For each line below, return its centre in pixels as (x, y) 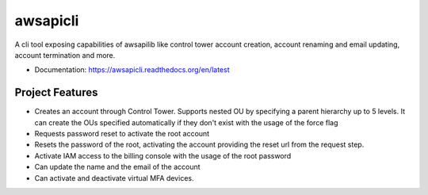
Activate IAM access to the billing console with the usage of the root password (163, 155)
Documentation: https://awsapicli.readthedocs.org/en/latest (132, 70)
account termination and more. (65, 55)
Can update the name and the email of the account (118, 167)
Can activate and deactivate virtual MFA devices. (114, 178)
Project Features (56, 92)
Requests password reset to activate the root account (122, 134)
